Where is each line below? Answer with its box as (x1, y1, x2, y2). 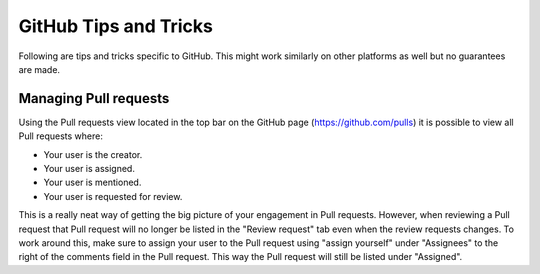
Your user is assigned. (43, 163, 135, 175)
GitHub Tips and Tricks (18, 15, 214, 37)
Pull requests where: (18, 130, 104, 142)
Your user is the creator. (43, 148, 143, 160)
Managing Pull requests (18, 90, 170, 107)
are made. (18, 63, 60, 75)
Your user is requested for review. (43, 190, 183, 202)
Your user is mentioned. (43, 176, 142, 189)
